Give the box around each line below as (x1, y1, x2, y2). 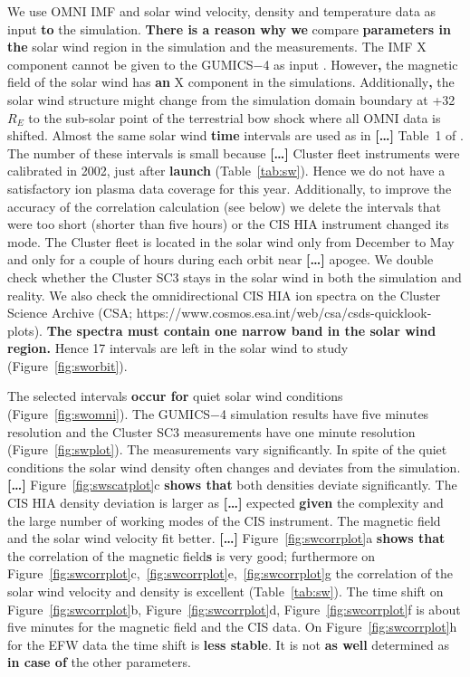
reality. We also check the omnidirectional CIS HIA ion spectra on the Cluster (7, 285, 441, 304)
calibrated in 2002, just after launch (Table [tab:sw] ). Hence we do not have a (7, 161, 446, 180)
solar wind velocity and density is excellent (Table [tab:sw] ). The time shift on (7, 582, 444, 600)
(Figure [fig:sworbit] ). (7, 356, 128, 375)
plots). (7, 320, 43, 339)
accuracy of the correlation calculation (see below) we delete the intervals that (7, 196, 441, 215)
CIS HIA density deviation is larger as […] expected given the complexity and (7, 493, 444, 512)
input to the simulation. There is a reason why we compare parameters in (7, 19, 452, 38)
